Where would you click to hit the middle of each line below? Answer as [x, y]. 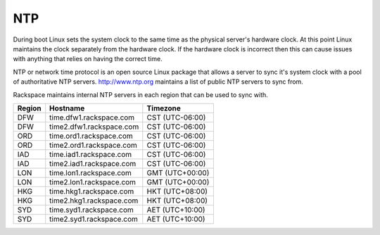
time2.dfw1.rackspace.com [94, 127]
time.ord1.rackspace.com [91, 136]
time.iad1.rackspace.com [91, 154]
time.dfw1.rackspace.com [92, 118]
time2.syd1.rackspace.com [94, 219]
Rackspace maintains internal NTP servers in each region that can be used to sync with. [141, 94]
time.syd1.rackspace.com [91, 210]
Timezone [164, 108]
